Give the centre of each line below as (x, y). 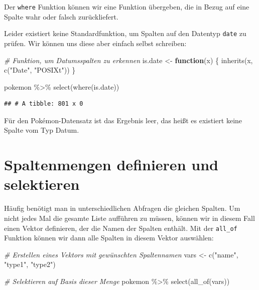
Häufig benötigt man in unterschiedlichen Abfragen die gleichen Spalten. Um (122, 208)
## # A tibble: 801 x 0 (44, 104)
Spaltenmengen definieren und (111, 165)
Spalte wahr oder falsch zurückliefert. (61, 16)
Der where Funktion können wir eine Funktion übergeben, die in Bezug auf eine (127, 7)
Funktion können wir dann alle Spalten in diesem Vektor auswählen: (109, 238)
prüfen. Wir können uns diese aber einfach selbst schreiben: (95, 43)
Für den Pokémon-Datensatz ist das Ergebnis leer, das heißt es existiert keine (123, 120)
